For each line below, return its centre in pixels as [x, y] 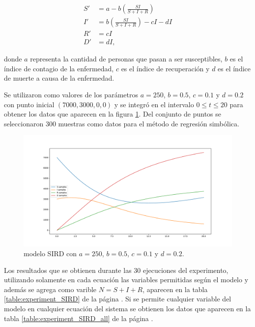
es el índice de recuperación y [165, 68]
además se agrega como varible [50, 289]
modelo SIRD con [50, 253]
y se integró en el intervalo [154, 104]
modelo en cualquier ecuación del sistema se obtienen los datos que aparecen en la [127, 308]
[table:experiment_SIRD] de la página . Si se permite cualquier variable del [118, 299]
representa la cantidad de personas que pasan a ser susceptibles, [126, 59]
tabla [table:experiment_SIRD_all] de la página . [79, 318]
